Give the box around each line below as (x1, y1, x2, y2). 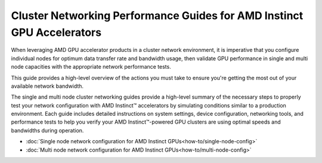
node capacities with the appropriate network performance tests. (11, 63, 171, 70)
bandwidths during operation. (11, 127, 84, 134)
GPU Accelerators (11, 26, 101, 39)
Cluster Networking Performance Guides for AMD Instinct (11, 9, 304, 22)
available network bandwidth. (11, 82, 83, 90)
